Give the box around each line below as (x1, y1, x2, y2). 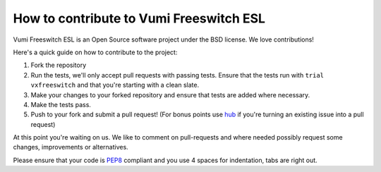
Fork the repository (30, 61, 87, 70)
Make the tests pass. (30, 100, 92, 109)
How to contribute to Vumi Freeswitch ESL (13, 11, 266, 26)
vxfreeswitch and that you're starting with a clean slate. (30, 81, 200, 90)
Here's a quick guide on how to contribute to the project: (13, 48, 178, 56)
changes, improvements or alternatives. (13, 143, 128, 152)
